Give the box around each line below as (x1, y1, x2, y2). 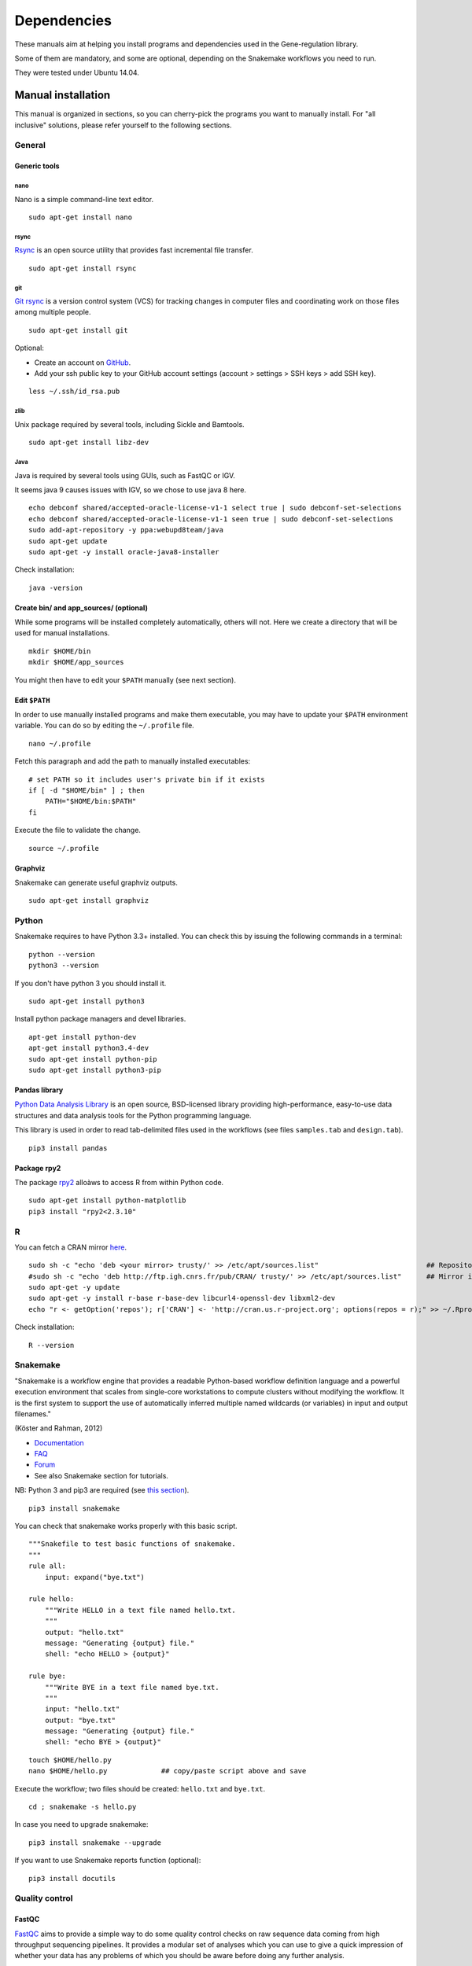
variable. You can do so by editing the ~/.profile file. (14, 720, 194, 731)
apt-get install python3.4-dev (28, 1044, 149, 1053)
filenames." (14, 1408, 51, 1419)
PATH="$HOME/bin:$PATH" (44, 797, 137, 806)
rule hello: (28, 1595, 75, 1603)
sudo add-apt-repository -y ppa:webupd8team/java (28, 525, 224, 535)
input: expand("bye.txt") (44, 1573, 146, 1581)
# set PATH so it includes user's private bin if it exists (28, 775, 265, 784)
